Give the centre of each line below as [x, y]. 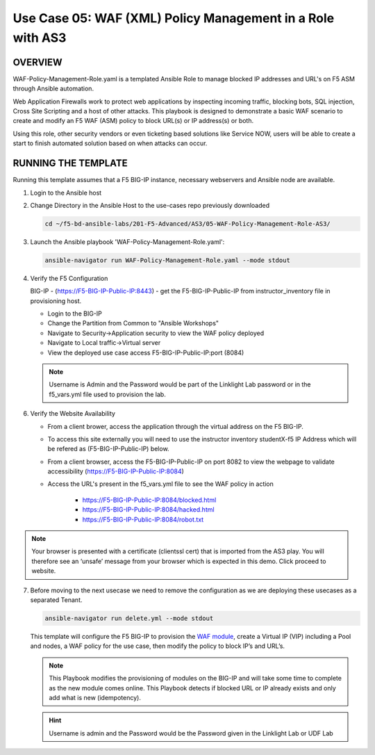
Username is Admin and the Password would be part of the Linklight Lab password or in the [180, 384]
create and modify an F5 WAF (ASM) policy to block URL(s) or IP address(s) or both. [133, 121]
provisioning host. [56, 301]
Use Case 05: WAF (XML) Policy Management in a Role [174, 18]
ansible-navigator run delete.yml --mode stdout [129, 618]
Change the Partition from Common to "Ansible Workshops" [133, 323]
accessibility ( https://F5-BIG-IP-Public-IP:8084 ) [116, 471]
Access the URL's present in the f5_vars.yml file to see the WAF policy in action [161, 484]
